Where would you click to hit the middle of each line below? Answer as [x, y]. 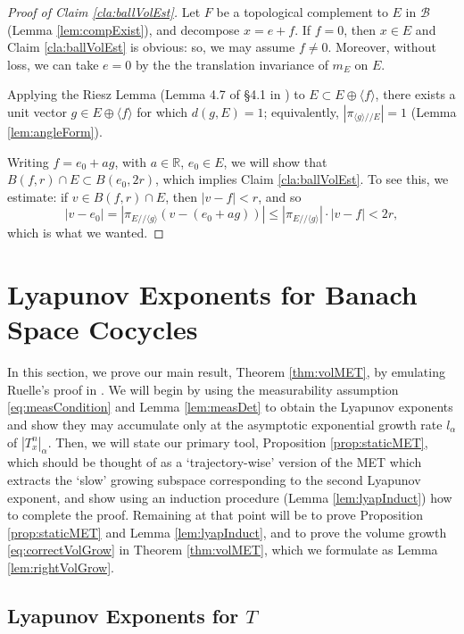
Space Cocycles [103, 329]
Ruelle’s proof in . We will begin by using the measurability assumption [203, 389]
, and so [280, 196]
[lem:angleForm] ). [55, 131]
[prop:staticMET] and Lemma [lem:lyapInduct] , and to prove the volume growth [227, 532]
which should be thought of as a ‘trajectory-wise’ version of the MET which [215, 462]
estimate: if [38, 196]
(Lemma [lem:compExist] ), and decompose [124, 29]
